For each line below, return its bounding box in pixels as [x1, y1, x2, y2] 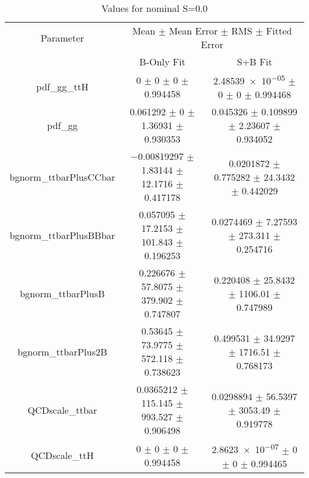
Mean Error [169, 24, 218, 37]
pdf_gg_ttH [36, 80, 89, 94]
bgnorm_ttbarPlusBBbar [10, 228, 115, 242]
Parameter [40, 30, 84, 45]
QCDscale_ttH [31, 448, 94, 463]
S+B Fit [237, 55, 272, 68]
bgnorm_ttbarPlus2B [17, 344, 108, 358]
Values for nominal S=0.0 [101, 1, 208, 15]
